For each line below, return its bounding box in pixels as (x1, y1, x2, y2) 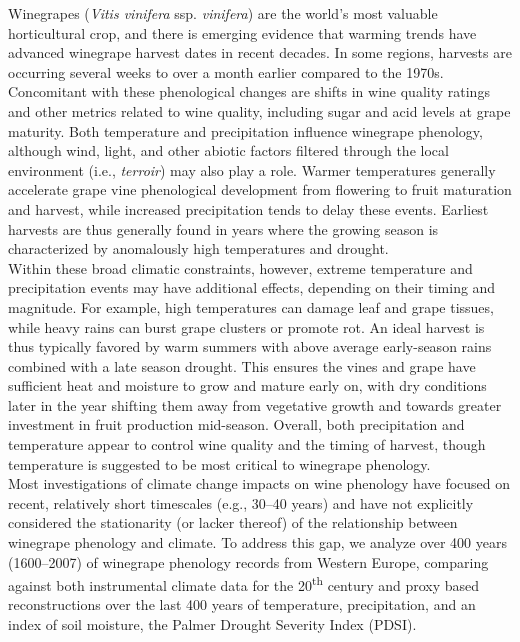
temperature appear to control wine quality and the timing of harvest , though (8, 434, 486, 455)
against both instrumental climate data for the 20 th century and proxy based (8, 572, 480, 595)
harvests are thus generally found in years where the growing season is (8, 218, 439, 239)
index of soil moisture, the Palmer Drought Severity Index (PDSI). (8, 614, 417, 635)
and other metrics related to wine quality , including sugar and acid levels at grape (8, 100, 511, 121)
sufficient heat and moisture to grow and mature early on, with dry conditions (8, 375, 487, 396)
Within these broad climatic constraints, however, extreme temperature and (8, 257, 473, 278)
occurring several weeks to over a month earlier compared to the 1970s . (8, 61, 444, 82)
